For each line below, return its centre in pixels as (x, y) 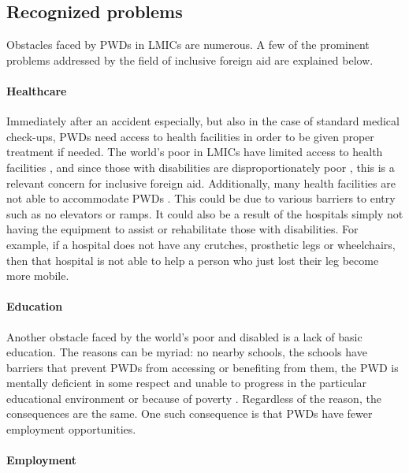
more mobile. (38, 276)
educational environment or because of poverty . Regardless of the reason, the (194, 398)
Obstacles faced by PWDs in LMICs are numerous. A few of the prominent (188, 45)
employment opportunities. (71, 429)
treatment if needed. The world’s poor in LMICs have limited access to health (195, 152)
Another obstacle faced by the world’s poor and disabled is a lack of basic (184, 336)
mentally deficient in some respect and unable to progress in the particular (187, 383)
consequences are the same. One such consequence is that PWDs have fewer (190, 413)
